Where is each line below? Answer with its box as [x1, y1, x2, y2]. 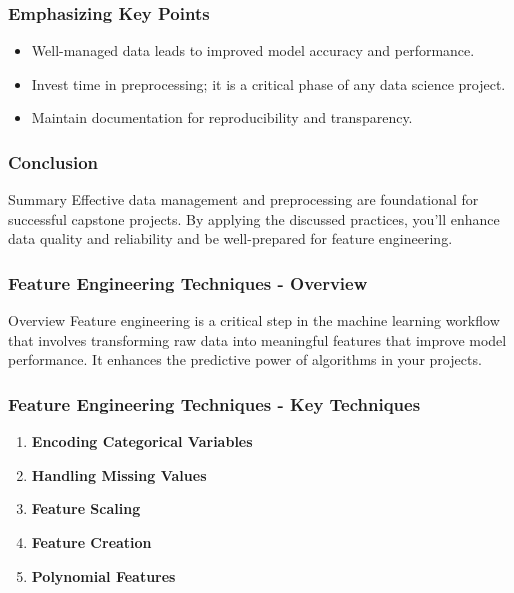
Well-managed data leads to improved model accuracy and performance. [31, 40, 475, 61]
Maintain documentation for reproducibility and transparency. [31, 107, 413, 128]
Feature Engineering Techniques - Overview [8, 270, 368, 295]
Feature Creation [31, 532, 152, 552]
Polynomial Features [31, 565, 176, 586]
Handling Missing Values [31, 464, 207, 485]
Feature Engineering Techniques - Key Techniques [8, 391, 421, 416]
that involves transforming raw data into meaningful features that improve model [8, 329, 507, 350]
